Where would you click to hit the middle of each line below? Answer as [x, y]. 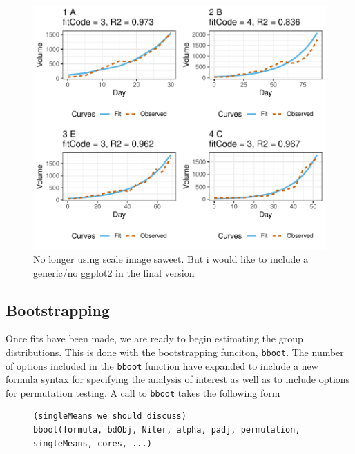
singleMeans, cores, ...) [93, 443]
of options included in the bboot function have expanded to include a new [162, 365]
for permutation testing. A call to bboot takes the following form [143, 392]
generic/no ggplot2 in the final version [114, 272]
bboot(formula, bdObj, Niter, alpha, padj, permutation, [167, 430]
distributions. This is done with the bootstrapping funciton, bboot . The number [175, 352]
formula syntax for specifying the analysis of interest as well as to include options [178, 379]
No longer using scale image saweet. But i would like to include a [171, 258]
